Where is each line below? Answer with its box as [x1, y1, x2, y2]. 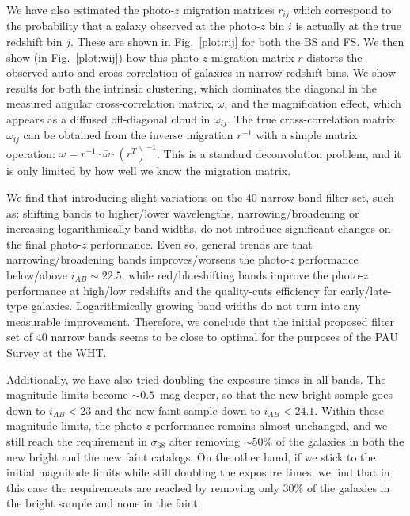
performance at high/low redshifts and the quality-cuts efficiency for [6, 282, 337, 298]
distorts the [306, 48, 363, 65]
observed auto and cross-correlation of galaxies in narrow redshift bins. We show [6, 64, 396, 81]
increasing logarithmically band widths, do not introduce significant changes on [6, 220, 391, 237]
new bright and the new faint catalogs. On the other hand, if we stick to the [6, 448, 376, 465]
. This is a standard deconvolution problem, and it [157, 145, 401, 161]
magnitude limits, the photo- [6, 417, 146, 434]
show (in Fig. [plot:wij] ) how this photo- [6, 48, 203, 65]
